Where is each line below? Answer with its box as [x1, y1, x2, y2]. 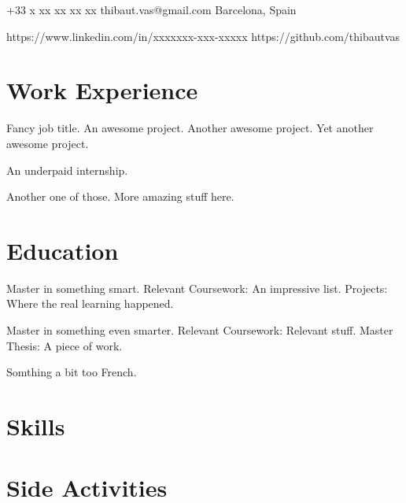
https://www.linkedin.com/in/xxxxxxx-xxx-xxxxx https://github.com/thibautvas [6, 28, 400, 44]
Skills [6, 409, 65, 442]
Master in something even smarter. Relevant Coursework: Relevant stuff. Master [6, 322, 393, 338]
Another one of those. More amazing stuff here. [6, 188, 234, 205]
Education [6, 234, 119, 266]
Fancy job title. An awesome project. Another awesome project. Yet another [6, 120, 374, 136]
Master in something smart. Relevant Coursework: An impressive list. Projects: [6, 279, 388, 296]
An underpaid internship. [6, 161, 128, 178]
